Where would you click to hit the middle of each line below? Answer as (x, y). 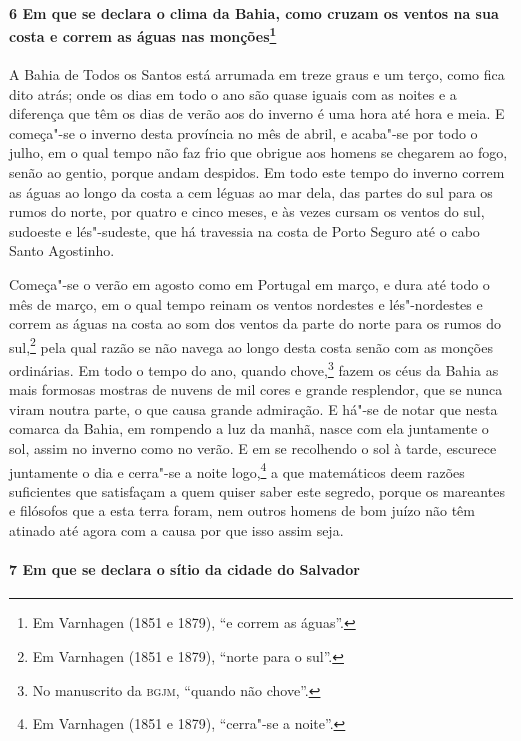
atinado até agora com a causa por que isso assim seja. (176, 530)
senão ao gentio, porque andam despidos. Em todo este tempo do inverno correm (257, 172)
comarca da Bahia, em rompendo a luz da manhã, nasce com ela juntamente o (249, 428)
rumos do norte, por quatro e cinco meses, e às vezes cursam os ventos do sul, (247, 211)
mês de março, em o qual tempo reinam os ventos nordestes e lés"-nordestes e (246, 303)
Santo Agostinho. (62, 250)
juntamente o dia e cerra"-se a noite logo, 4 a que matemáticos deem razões (237, 470)
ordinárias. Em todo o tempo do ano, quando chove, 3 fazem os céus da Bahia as (254, 368)
